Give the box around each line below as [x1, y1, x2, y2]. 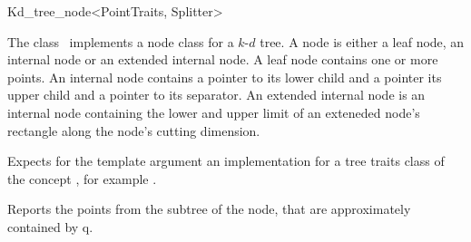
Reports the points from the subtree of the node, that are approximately [7, 199, 411, 218]
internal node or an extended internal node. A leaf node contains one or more [7, 50, 438, 69]
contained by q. [7, 217, 93, 236]
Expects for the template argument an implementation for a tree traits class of [7, 151, 445, 170]
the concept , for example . [7, 169, 157, 188]
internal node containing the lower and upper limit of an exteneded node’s [7, 102, 420, 121]
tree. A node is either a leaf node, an [260, 32, 465, 51]
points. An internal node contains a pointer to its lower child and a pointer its [7, 67, 442, 86]
